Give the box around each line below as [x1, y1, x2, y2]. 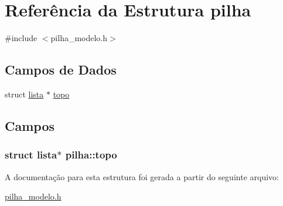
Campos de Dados [5, 60, 117, 79]
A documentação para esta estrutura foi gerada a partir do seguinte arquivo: [5, 170, 279, 183]
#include [5, 32, 37, 44]
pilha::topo [65, 147, 117, 162]
